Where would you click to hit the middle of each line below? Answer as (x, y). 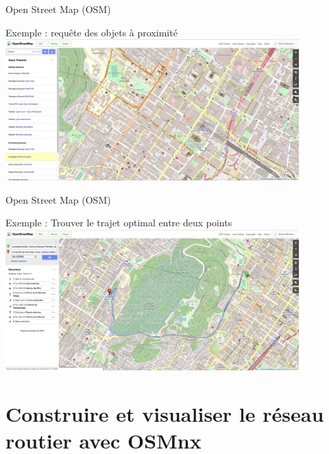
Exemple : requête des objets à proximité (92, 32)
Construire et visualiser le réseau (165, 413)
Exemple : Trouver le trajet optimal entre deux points (119, 223)
